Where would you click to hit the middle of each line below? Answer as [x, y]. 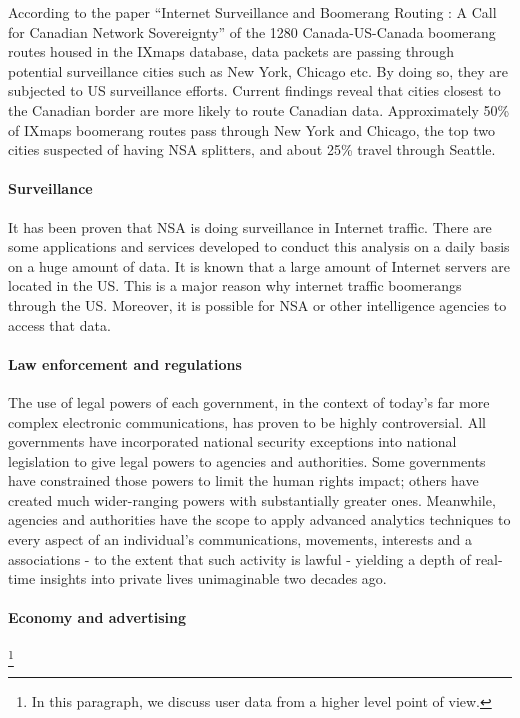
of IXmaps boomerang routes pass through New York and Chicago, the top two [251, 129]
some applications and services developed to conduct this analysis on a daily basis [259, 246]
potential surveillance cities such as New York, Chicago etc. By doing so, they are [258, 70]
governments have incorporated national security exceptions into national [232, 441]
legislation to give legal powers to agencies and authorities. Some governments [247, 460]
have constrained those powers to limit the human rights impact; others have [243, 480]
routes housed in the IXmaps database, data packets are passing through [231, 51]
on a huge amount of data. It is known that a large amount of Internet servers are [259, 265]
